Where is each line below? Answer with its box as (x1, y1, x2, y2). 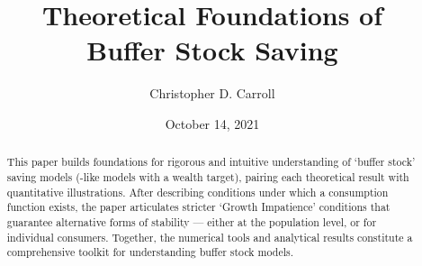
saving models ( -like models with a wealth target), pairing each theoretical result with (6, 169, 409, 184)
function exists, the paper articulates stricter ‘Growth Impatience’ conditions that (6, 199, 391, 215)
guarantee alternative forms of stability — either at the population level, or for (6, 214, 377, 229)
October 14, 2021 (165, 114, 260, 133)
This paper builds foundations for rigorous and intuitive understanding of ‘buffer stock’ (6, 154, 416, 170)
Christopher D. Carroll (149, 84, 275, 103)
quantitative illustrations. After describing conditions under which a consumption (6, 184, 389, 199)
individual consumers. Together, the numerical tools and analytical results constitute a (6, 229, 413, 244)
